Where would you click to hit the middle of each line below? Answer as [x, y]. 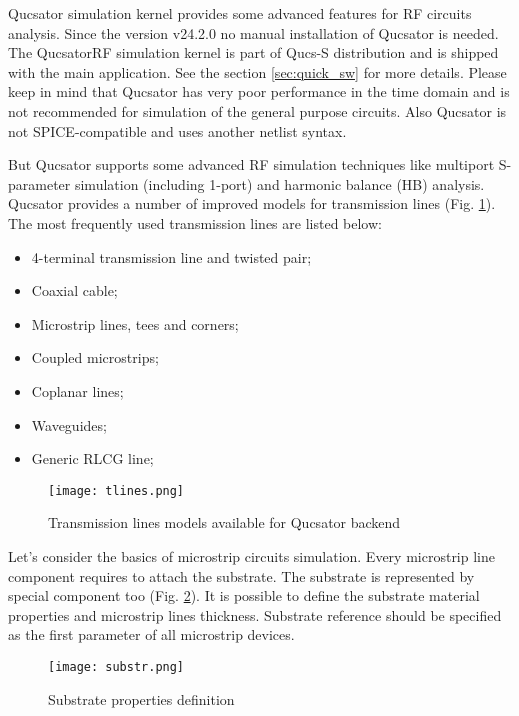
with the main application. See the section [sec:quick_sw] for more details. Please [257, 71]
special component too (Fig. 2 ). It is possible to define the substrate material [244, 595]
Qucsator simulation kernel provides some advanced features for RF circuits [240, 13]
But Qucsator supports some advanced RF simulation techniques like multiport [251, 164]
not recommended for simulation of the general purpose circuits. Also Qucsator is [257, 110]
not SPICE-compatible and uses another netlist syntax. [177, 130]
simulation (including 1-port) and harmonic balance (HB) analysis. [279, 183]
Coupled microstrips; [95, 357]
